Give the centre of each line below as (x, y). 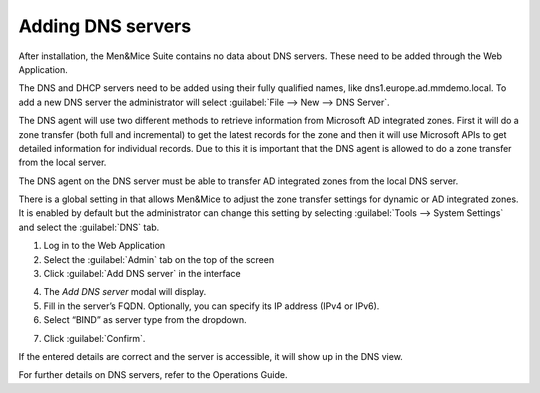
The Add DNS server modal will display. (125, 292)
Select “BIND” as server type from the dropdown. (145, 320)
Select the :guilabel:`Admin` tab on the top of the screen (159, 259)
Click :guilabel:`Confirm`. (94, 338)
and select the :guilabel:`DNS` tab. (89, 227)
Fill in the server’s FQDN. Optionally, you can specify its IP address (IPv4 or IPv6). (211, 306)
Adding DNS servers (105, 26)
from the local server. (62, 162)
